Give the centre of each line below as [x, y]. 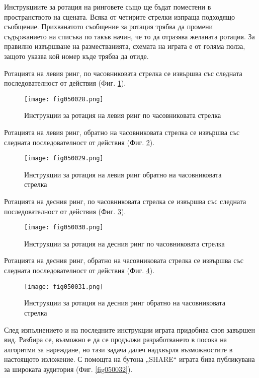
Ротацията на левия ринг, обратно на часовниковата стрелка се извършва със [122, 132]
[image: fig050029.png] [64, 159]
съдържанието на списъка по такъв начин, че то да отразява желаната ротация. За [129, 36]
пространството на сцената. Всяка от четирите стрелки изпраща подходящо [120, 16]
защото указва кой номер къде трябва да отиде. [76, 56]
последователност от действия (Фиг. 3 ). [65, 211]
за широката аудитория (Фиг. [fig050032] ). [68, 369]
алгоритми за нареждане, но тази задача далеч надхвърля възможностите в [118, 349]
